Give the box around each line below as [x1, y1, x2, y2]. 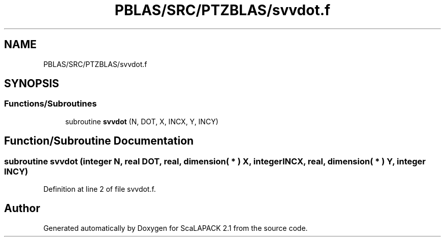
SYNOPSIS [4, 77, 59, 90]
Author [4, 202, 40, 215]
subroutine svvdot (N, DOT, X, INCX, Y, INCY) [65, 117, 218, 126]
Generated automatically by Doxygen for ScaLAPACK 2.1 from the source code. [43, 223, 308, 232]
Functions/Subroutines [4, 98, 97, 109]
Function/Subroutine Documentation [4, 134, 194, 148]
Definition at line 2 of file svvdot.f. [43, 185, 156, 194]
